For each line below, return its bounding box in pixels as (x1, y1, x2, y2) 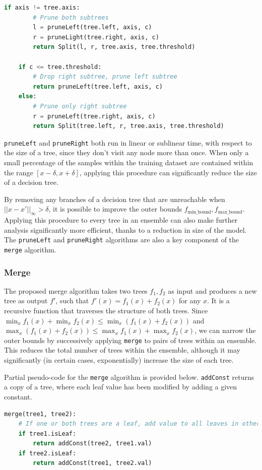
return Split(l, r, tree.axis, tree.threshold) (33, 43, 195, 51)
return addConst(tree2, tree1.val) (33, 440, 152, 447)
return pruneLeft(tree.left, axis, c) (33, 83, 163, 90)
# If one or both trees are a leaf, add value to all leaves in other (18, 420, 260, 428)
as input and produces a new (168, 285, 257, 296)
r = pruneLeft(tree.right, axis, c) (33, 112, 156, 120)
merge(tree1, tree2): (4, 410, 77, 418)
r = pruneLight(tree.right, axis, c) (33, 33, 159, 41)
